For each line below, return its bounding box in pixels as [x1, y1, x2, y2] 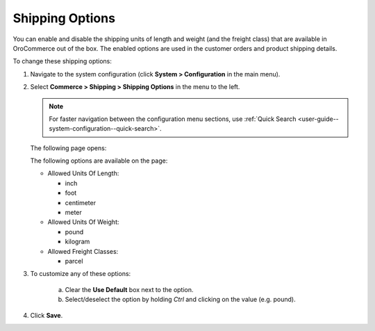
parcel [65, 257, 83, 265]
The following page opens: [30, 143, 107, 152]
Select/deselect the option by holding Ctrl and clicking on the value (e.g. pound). [65, 296, 296, 304]
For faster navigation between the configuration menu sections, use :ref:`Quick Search [49, 115, 297, 123]
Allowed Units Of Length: [47, 169, 119, 177]
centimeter [65, 198, 97, 207]
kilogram [65, 237, 90, 246]
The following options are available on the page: [30, 156, 168, 165]
